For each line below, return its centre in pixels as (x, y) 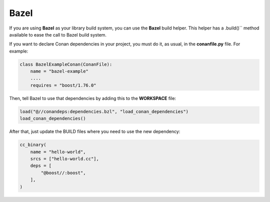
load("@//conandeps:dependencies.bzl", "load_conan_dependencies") (104, 111)
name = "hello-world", (58, 152)
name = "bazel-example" (59, 71)
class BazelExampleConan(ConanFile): (66, 64)
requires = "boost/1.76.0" (63, 85)
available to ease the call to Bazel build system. (58, 34)
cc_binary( (33, 145)
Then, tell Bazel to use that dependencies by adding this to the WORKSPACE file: (93, 98)
